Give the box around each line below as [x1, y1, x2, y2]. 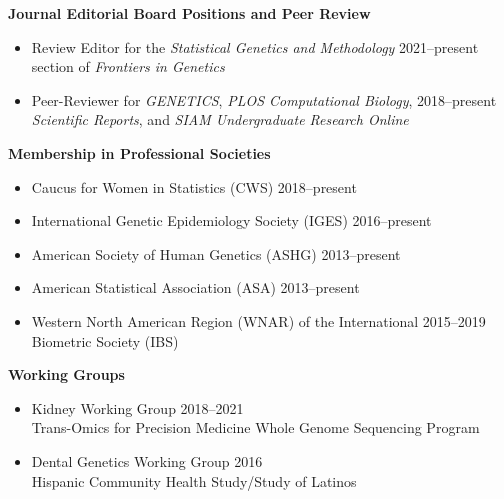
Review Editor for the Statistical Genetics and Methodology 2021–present [31, 36, 479, 57]
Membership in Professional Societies [8, 142, 271, 163]
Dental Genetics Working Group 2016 [31, 450, 263, 471]
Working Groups [8, 364, 125, 385]
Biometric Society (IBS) [31, 330, 179, 351]
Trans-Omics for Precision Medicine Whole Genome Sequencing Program [31, 417, 480, 438]
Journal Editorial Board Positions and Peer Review [8, 3, 371, 23]
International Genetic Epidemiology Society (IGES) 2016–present [31, 210, 432, 231]
